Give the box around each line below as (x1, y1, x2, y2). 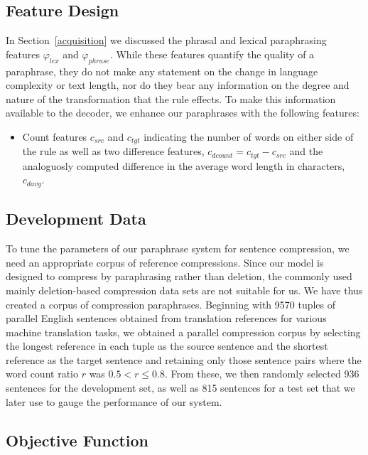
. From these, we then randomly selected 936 (164, 366, 359, 381)
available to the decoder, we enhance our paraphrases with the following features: (6, 105, 359, 120)
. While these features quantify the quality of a (109, 46, 315, 61)
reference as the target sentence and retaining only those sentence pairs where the (6, 352, 362, 367)
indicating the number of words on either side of (144, 129, 354, 144)
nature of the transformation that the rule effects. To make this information (6, 91, 336, 106)
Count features (22, 129, 87, 144)
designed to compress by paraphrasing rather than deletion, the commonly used (6, 269, 352, 284)
